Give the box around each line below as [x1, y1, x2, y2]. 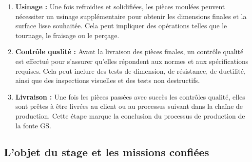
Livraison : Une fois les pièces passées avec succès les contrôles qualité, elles [15, 91, 245, 101]
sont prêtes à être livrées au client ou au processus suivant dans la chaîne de [15, 101, 243, 111]
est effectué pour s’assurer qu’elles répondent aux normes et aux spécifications [15, 56, 249, 66]
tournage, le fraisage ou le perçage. [15, 30, 119, 40]
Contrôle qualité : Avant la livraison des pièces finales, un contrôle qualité [15, 46, 244, 57]
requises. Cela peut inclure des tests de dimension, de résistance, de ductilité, [15, 65, 246, 76]
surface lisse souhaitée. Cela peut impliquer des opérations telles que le [15, 20, 227, 31]
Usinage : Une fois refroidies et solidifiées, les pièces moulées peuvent [15, 1, 225, 11]
